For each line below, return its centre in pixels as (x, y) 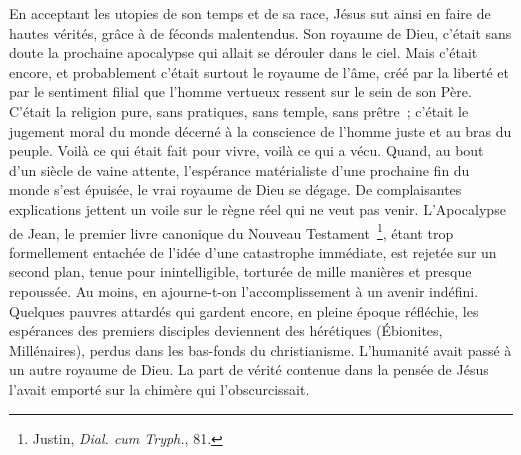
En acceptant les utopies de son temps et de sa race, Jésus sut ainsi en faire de (250, 13)
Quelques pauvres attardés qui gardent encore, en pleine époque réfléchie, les (244, 310)
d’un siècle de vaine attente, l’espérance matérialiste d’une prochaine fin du (239, 169)
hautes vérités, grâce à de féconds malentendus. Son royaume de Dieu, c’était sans (260, 32)
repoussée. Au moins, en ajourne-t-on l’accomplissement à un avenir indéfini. (244, 290)
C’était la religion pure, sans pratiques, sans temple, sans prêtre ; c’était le (239, 110)
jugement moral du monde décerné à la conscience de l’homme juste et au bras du (260, 130)
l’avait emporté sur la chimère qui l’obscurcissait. (159, 388)
